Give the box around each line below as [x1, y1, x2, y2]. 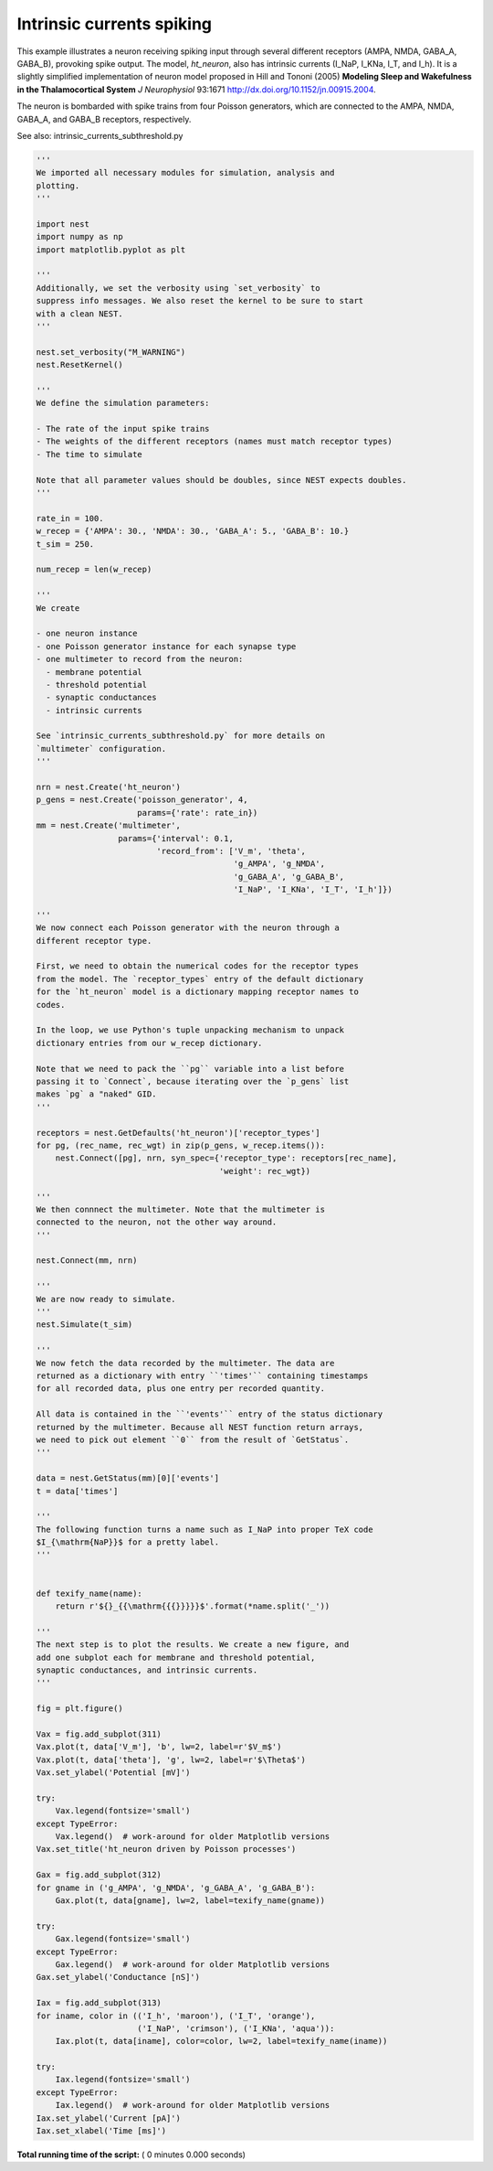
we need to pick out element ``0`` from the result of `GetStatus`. [36, 1434, 350, 1445]
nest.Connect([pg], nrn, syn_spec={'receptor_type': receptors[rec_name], [55, 1153, 397, 1163]
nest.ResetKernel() [36, 359, 123, 370]
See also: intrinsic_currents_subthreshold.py [16, 130, 184, 141]
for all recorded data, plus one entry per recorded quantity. [36, 1384, 326, 1394]
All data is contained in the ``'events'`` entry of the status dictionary [36, 1409, 383, 1419]
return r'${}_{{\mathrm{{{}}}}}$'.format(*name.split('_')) [55, 1601, 330, 1611]
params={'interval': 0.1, [117, 833, 235, 843]
